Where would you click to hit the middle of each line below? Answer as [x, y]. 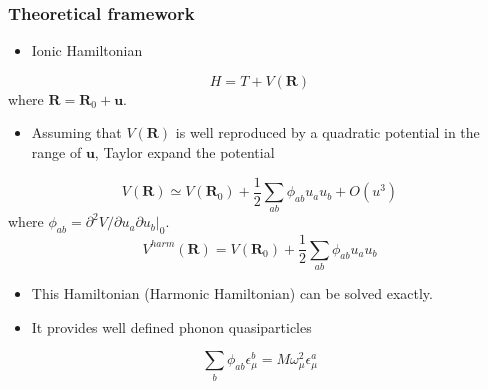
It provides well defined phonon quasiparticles [171, 326]
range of [56, 152]
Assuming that [76, 132]
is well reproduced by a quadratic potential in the [327, 132]
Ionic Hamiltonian [87, 50]
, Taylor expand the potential [184, 152]
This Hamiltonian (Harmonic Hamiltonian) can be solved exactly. [232, 292]
